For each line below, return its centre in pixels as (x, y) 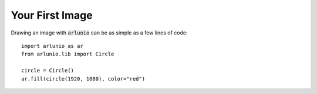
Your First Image (52, 15)
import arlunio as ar (52, 46)
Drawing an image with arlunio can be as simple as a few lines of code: (99, 33)
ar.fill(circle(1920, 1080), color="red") (83, 79)
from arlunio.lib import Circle (68, 54)
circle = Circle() (48, 71)
